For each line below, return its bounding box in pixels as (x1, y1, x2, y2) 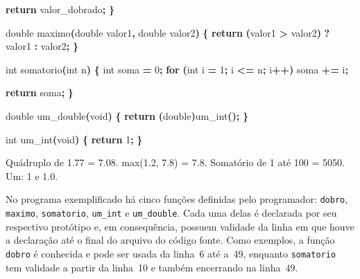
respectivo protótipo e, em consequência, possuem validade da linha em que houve (6, 219, 354, 233)
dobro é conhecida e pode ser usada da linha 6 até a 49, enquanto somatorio (6, 246, 336, 260)
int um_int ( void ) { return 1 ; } (6, 132, 143, 146)
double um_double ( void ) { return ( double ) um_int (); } (6, 108, 249, 123)
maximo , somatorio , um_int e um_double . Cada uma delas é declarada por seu (6, 206, 337, 219)
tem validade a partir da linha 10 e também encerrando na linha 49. (6, 260, 298, 274)
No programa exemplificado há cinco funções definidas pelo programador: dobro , (6, 192, 348, 206)
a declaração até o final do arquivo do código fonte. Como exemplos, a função (6, 233, 335, 247)
